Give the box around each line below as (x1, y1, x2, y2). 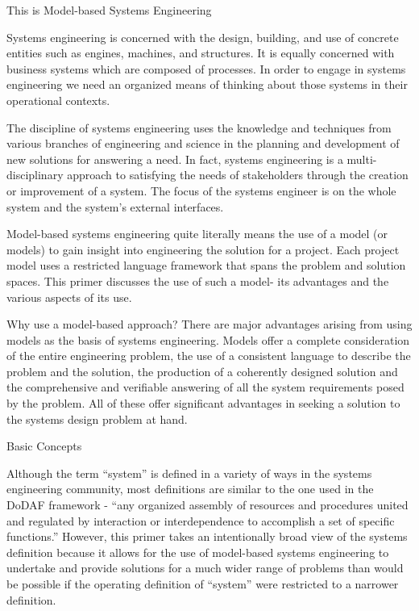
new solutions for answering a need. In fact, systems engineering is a (6, 150, 343, 167)
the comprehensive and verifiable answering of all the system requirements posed (6, 379, 404, 395)
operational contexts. (6, 91, 110, 108)
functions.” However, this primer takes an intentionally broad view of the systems (6, 528, 408, 545)
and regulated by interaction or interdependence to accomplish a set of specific (6, 512, 395, 529)
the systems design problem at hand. (6, 410, 188, 427)
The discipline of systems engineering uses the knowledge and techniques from (6, 119, 392, 136)
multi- (346, 150, 377, 167)
